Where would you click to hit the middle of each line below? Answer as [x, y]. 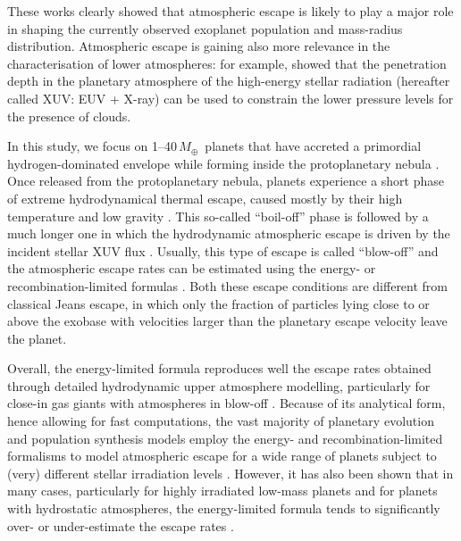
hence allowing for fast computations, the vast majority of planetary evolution [221, 421]
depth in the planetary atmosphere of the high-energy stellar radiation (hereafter [229, 81]
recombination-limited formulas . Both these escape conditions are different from [228, 285]
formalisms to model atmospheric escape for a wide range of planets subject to [222, 456]
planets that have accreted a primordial [313, 146]
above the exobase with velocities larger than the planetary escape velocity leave [227, 321]
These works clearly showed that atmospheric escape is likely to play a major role [230, 11]
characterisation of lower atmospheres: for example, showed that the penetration [227, 63]
